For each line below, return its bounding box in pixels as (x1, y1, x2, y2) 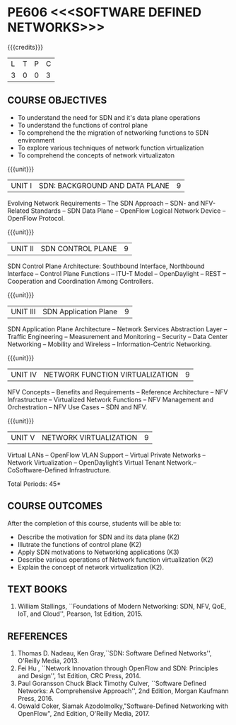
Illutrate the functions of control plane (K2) (17, 540, 142, 548)
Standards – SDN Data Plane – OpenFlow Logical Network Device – (30, 206, 226, 215)
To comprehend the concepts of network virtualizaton (17, 150, 175, 160)
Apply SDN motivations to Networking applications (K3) (17, 548, 179, 556)
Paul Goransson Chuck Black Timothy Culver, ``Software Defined (17, 679, 207, 688)
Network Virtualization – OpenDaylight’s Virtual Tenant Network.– (7, 458, 196, 467)
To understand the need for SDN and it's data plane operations (17, 113, 201, 121)
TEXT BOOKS (7, 583, 68, 595)
